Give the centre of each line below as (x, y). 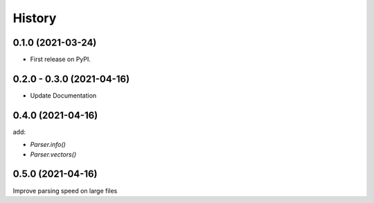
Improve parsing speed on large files (65, 191)
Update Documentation (63, 95)
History (35, 18)
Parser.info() (48, 145)
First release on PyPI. (61, 60)
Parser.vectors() (53, 154)
